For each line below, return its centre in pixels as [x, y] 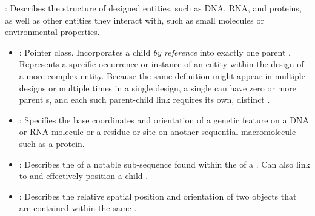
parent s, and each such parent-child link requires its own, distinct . [144, 100]
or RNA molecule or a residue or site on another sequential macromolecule [157, 132]
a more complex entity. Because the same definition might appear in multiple [162, 75]
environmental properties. [52, 32]
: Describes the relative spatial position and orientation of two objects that [158, 196]
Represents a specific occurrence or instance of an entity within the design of [161, 64]
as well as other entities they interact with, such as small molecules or [134, 20]
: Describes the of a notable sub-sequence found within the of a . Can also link [164, 164]
